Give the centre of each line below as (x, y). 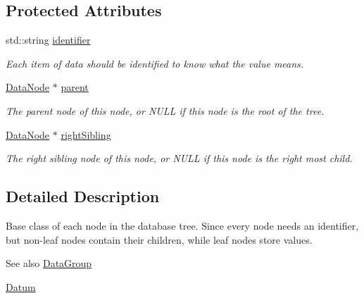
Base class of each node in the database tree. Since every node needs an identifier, (182, 225)
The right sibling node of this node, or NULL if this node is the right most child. (179, 158)
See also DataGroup (49, 263)
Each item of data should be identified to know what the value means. (155, 63)
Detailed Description (83, 196)
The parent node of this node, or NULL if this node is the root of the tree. (165, 110)
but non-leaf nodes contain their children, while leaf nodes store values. (159, 239)
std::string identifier (48, 40)
